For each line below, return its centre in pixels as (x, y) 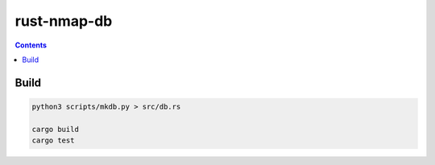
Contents (31, 45)
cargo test (53, 140)
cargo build (56, 129)
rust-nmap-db (64, 21)
